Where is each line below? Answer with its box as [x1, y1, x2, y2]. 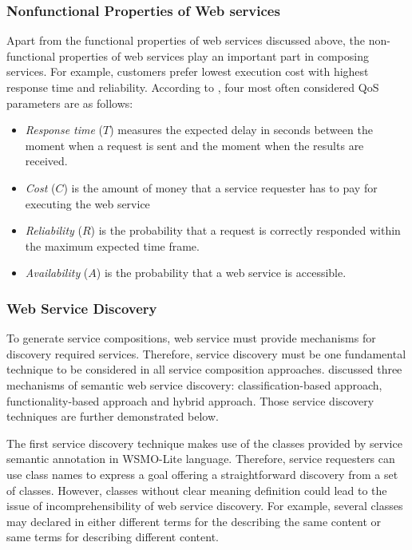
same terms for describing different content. [6, 528, 219, 545]
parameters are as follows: [6, 94, 133, 111]
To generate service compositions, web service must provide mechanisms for [6, 330, 376, 346]
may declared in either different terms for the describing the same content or [6, 512, 382, 529]
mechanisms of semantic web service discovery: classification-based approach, [6, 376, 382, 393]
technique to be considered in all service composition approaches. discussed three [6, 361, 402, 378]
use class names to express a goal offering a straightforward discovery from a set [6, 465, 398, 482]
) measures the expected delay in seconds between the [109, 121, 373, 138]
